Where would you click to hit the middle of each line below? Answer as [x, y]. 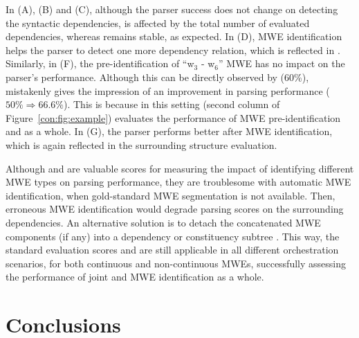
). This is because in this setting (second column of [172, 104]
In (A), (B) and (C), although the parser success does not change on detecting [172, 9]
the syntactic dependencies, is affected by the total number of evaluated [158, 23]
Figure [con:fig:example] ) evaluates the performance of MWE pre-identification [173, 117]
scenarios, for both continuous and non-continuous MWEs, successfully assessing [176, 263]
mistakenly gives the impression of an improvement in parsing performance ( [168, 90]
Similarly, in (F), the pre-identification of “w [100, 63]
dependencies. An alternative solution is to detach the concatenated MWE [163, 222]
